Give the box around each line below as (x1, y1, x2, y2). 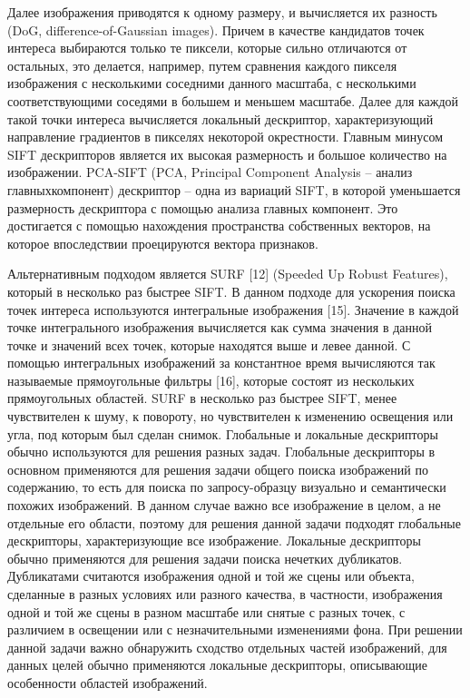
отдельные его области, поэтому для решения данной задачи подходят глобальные (7, 513, 461, 532)
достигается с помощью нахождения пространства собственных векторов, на (7, 216, 431, 235)
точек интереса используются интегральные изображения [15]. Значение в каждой (7, 300, 459, 319)
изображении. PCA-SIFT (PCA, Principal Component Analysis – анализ (7, 162, 413, 182)
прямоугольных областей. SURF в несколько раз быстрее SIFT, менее (7, 388, 397, 408)
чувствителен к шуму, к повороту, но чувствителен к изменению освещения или (7, 407, 454, 426)
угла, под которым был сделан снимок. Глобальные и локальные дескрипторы (7, 424, 438, 443)
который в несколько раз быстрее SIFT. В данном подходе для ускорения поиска (7, 281, 455, 300)
